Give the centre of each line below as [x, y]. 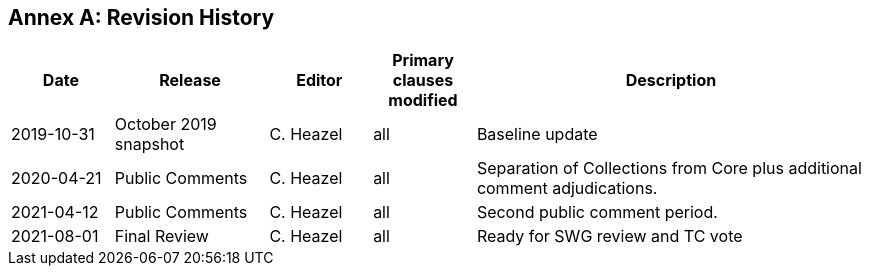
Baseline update [537, 134]
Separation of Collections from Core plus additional [669, 168]
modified [423, 100]
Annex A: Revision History [141, 17]
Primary [423, 60]
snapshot [149, 144]
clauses [423, 80]
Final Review [161, 236]
